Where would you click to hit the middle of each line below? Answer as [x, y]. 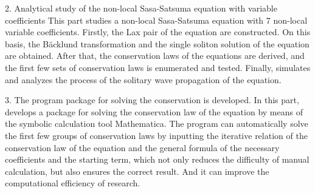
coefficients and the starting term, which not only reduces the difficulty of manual [157, 159]
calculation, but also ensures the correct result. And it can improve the [137, 171]
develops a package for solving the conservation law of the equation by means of [154, 111]
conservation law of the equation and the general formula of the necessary [142, 147]
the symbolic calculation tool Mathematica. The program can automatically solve [157, 124]
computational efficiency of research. [73, 183]
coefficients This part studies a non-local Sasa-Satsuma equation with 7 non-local [156, 20]
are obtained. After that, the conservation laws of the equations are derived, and [155, 56]
